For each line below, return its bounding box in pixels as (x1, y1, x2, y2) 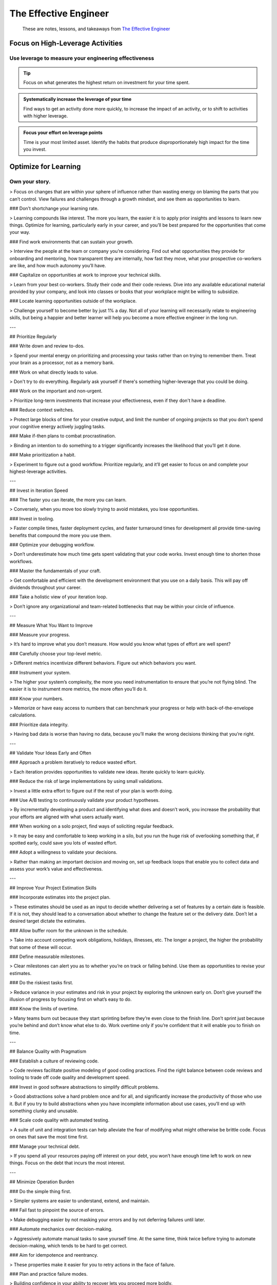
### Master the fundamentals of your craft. (9, 568, 101, 574)
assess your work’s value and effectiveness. (9, 866, 103, 872)
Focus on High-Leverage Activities (9, 39, 123, 48)
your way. (9, 229, 30, 235)
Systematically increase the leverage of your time (23, 96, 132, 102)
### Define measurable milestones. (9, 953, 85, 960)
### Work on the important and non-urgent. (9, 388, 103, 394)
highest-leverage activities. (9, 468, 67, 474)
